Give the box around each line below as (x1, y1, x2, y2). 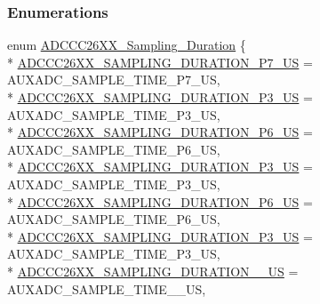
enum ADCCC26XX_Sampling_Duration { (7, 36, 246, 54)
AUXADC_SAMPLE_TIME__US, (7, 279, 206, 298)
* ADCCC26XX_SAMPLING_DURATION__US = (7, 261, 299, 280)
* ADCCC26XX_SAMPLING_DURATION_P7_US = (7, 52, 313, 71)
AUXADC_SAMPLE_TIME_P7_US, (7, 70, 220, 89)
